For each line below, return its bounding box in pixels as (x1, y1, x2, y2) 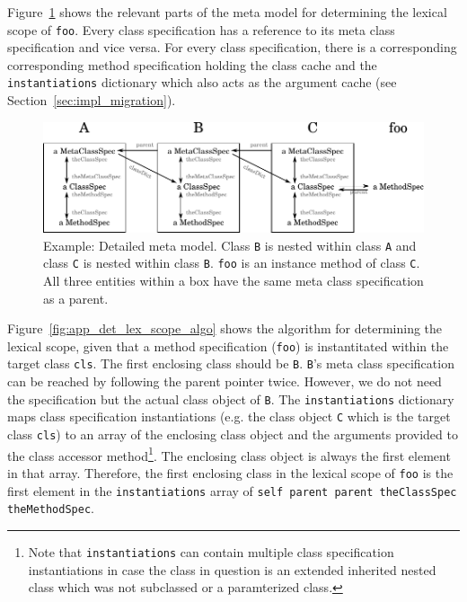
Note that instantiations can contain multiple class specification (28, 542, 394, 561)
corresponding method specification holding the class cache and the (7, 55, 377, 74)
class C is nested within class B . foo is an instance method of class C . (43, 253, 420, 272)
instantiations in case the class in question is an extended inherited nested (28, 560, 436, 579)
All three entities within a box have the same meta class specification (43, 270, 424, 289)
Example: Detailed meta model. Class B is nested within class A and (43, 235, 417, 254)
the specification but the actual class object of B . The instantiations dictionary (7, 389, 454, 408)
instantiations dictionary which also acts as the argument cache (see (7, 73, 397, 92)
